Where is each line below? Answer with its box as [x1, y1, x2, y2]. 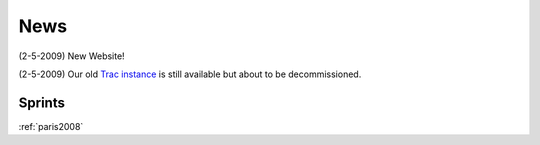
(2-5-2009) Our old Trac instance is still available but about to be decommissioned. [18, 68, 362, 80]
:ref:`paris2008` [18, 120, 84, 132]
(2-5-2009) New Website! [18, 50, 125, 62]
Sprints [18, 94, 65, 111]
